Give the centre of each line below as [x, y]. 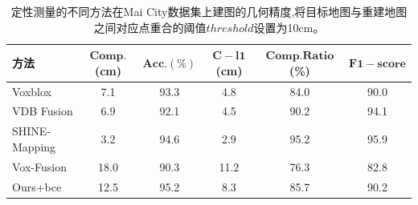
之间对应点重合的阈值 [150, 27]
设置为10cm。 [289, 27]
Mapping [34, 146]
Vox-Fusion [39, 166]
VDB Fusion [43, 111]
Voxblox [32, 91]
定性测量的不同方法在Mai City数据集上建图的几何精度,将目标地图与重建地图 [209, 11]
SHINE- [32, 131]
